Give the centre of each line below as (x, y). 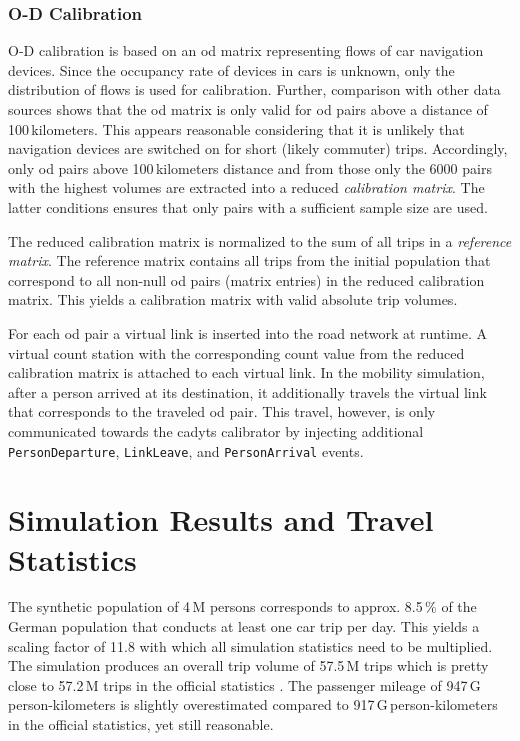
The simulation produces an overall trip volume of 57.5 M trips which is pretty (248, 665)
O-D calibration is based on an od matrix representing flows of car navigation (246, 50)
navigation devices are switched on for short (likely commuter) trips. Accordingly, (258, 148)
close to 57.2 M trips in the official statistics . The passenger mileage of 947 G (244, 684)
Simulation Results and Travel (221, 519)
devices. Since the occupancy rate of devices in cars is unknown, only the (231, 69)
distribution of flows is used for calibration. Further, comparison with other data (254, 89)
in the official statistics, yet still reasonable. (141, 724)
